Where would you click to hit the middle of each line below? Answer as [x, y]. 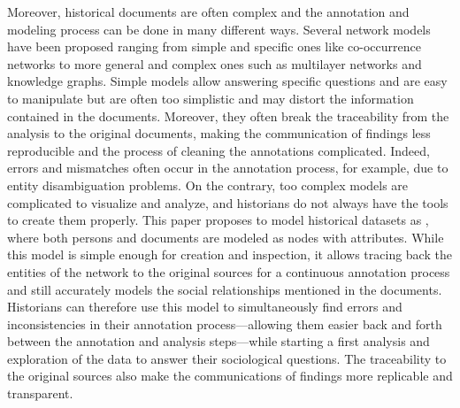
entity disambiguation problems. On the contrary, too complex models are [208, 185]
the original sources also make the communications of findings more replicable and [230, 376]
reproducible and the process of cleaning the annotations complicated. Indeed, [218, 150]
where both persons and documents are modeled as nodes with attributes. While [226, 237]
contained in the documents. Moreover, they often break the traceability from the [228, 115]
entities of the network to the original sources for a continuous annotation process [229, 271]
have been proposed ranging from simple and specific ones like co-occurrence [214, 46]
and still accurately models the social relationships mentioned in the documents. [225, 289]
